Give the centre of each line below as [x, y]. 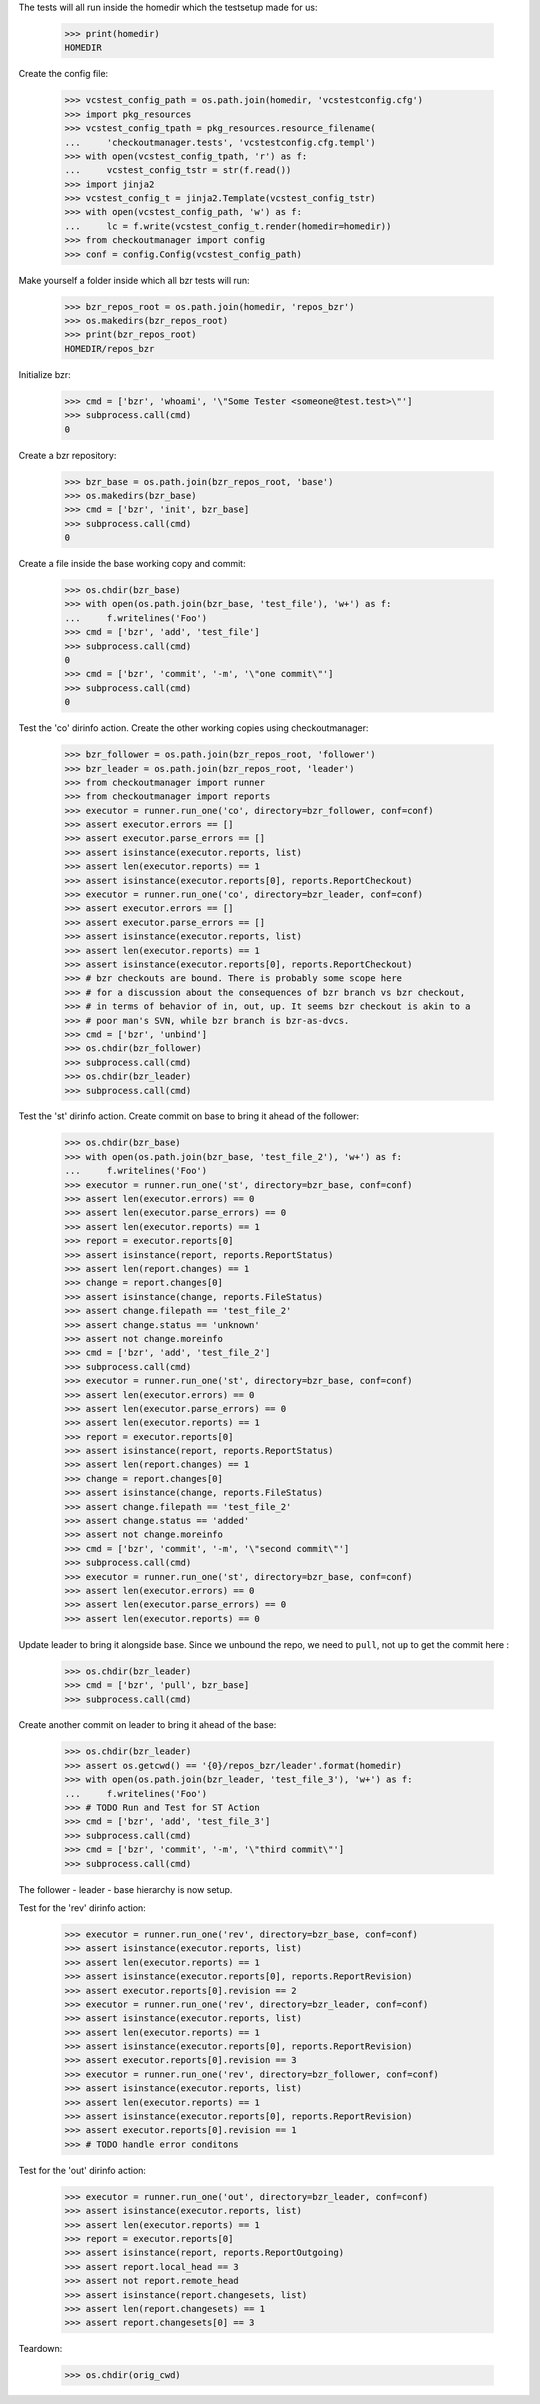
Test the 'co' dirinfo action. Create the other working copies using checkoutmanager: [193, 728]
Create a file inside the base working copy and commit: [132, 564]
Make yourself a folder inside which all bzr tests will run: [134, 280]
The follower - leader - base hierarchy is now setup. [125, 1889]
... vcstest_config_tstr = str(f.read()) [178, 170]
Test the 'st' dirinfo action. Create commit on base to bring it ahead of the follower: [189, 1116]
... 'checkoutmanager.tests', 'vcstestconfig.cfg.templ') [220, 142]
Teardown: [40, 2349]
